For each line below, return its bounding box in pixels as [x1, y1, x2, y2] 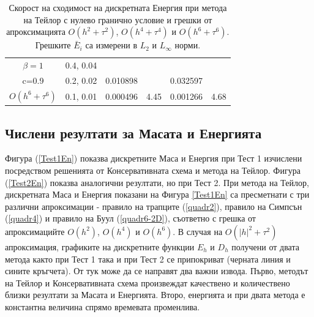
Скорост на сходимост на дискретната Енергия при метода [9, 1, 227, 13]
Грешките [35, 39, 71, 51]
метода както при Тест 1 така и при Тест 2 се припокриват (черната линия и [5, 252, 291, 265]
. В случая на [173, 225, 223, 237]
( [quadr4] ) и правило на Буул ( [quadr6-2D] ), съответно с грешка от [5, 212, 256, 225]
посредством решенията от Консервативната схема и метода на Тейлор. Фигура [5, 164, 301, 177]
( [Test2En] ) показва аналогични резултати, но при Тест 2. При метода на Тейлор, [5, 176, 309, 188]
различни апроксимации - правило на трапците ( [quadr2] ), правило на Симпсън [5, 200, 302, 212]
